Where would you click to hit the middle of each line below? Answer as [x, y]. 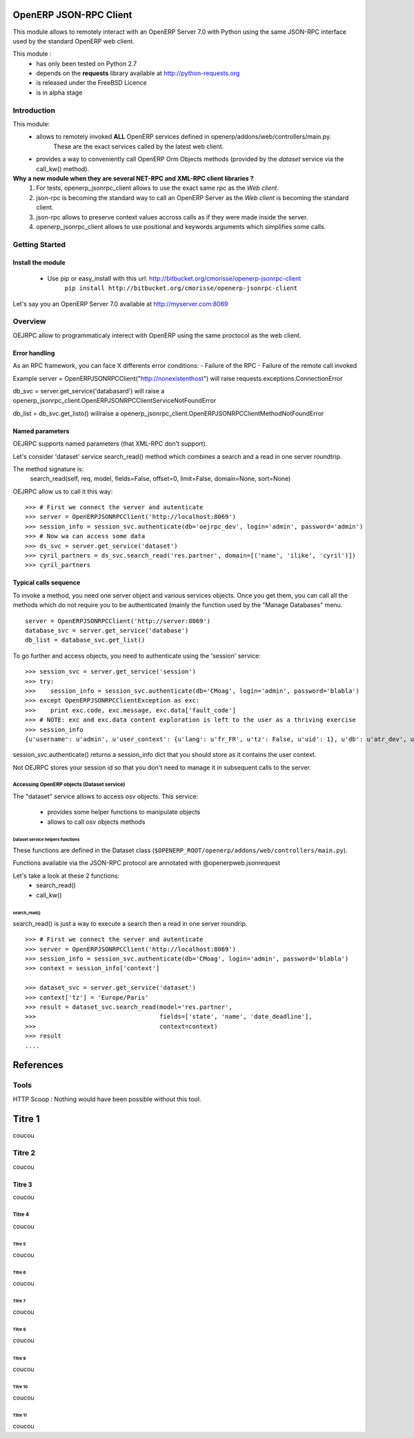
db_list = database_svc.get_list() [85, 640]
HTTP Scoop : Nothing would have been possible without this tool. [107, 1099]
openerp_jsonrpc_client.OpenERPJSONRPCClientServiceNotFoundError [115, 401]
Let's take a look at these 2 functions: [66, 876]
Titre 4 [21, 1214]
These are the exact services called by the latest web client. [139, 146]
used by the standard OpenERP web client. [73, 41]
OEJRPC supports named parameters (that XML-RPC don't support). [110, 444]
